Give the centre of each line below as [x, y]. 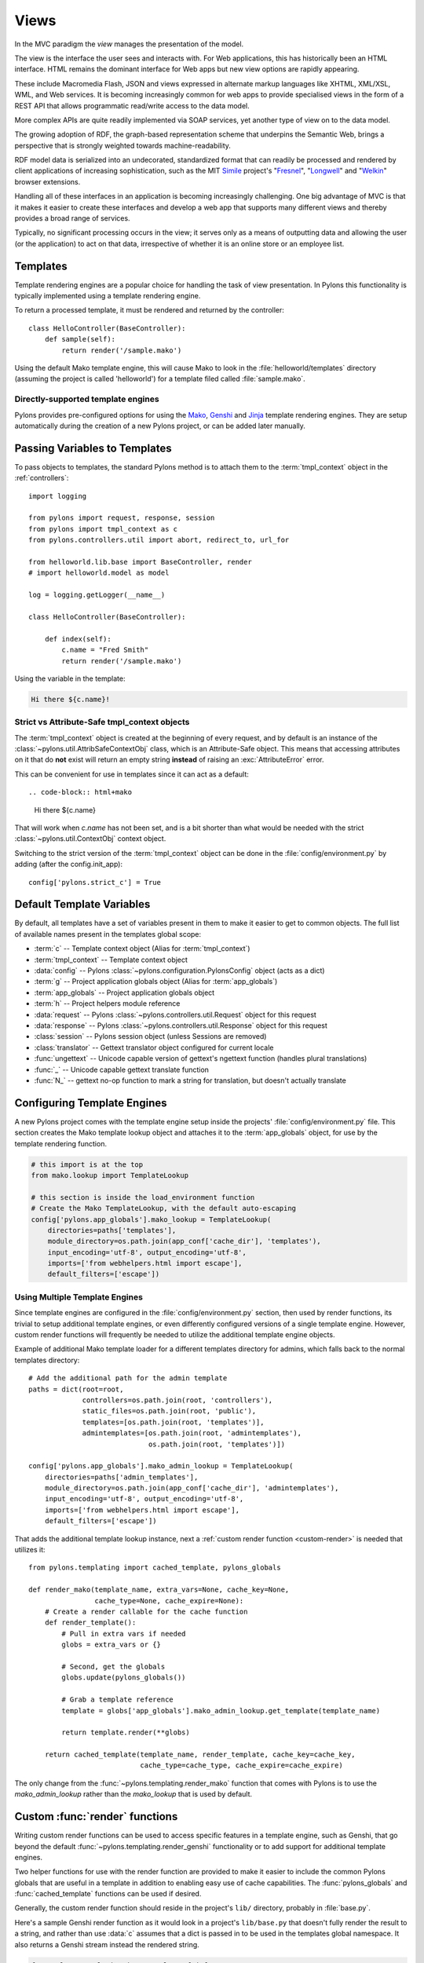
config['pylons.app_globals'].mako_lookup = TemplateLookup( [151, 1219]
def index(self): [78, 639]
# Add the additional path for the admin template [128, 1378]
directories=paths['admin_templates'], [121, 1477]
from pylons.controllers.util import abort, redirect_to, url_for [159, 540]
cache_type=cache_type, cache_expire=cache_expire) [241, 1766]
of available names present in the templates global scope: [108, 934]
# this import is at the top [87, 1164]
